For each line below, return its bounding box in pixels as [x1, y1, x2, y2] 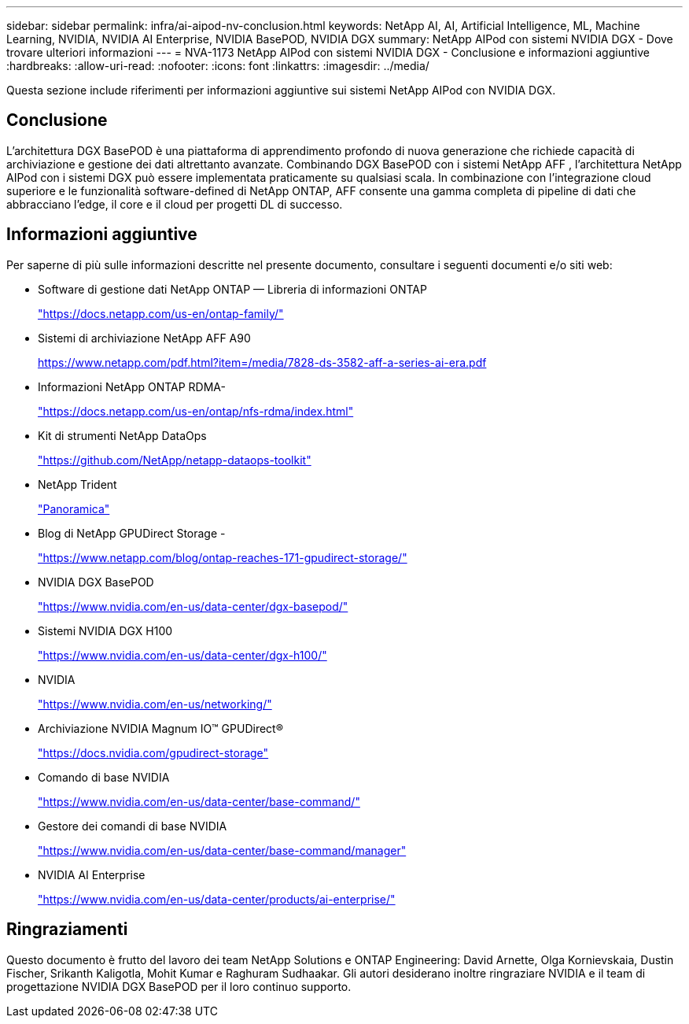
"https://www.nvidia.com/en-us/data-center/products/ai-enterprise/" [38, 892, 396, 906]
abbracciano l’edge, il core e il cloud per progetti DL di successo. [6, 197, 343, 211]
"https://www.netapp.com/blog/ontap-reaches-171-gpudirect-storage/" [38, 550, 407, 564]
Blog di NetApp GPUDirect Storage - [38, 526, 226, 540]
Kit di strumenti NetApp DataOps [38, 428, 207, 442]
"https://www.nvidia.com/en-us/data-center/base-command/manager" [38, 843, 407, 857]
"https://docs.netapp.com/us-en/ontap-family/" [38, 306, 284, 320]
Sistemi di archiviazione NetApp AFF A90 [38, 331, 251, 345]
